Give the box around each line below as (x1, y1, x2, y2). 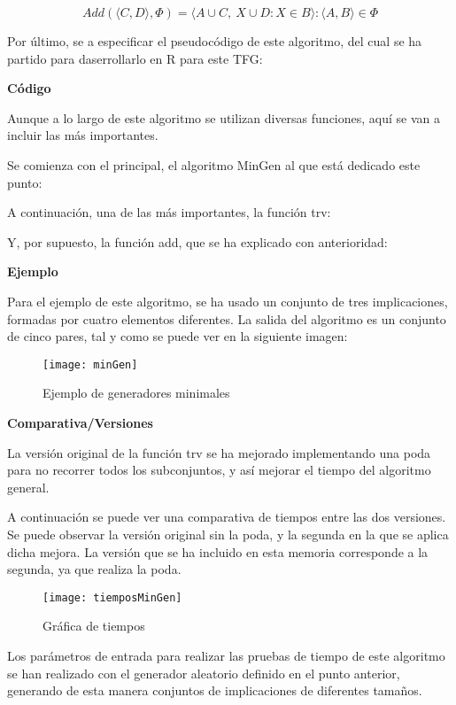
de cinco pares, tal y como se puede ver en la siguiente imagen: (7, 327, 348, 345)
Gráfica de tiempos (43, 616, 145, 635)
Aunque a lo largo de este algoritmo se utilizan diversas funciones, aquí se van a (7, 108, 440, 127)
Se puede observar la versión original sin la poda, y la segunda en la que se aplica (7, 524, 449, 543)
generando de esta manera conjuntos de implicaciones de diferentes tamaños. (7, 681, 422, 700)
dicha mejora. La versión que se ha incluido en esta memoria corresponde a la (7, 542, 429, 561)
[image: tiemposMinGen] (43, 591, 182, 604)
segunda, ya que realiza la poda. (7, 560, 182, 578)
